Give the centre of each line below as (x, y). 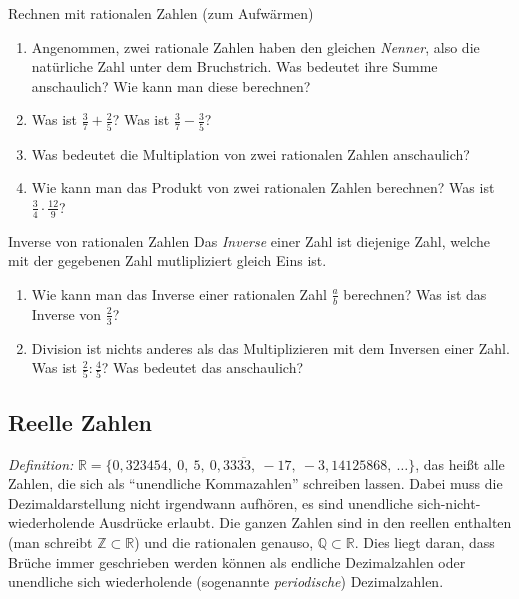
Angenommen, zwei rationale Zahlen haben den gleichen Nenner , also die (255, 46)
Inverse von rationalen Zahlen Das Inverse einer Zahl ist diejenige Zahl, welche (249, 240)
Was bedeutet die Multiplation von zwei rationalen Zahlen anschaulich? (250, 153)
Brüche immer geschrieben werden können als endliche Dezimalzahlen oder (237, 561)
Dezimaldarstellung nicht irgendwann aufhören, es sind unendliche (211, 502)
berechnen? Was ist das (415, 293)
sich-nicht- (449, 502)
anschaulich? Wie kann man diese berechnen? (171, 85)
